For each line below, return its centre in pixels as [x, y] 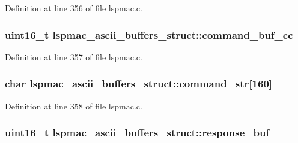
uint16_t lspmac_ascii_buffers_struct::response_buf [137, 133]
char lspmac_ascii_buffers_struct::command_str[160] [139, 83]
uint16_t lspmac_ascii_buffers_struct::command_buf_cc [149, 34]
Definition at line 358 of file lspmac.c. [74, 106]
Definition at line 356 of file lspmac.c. [74, 8]
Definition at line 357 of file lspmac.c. [74, 57]
